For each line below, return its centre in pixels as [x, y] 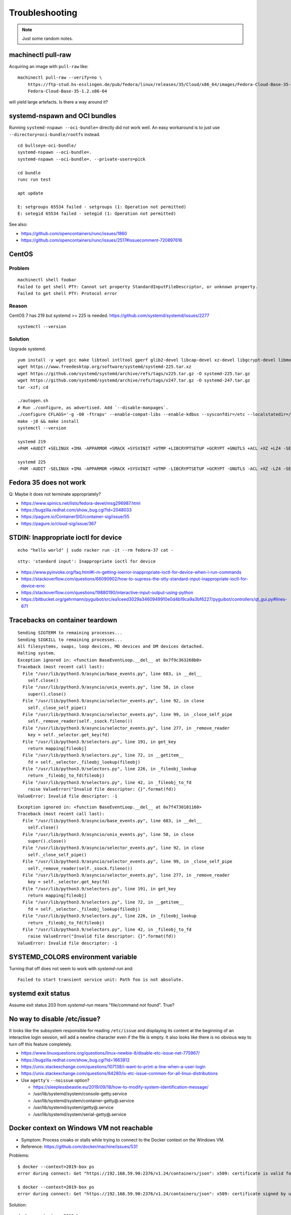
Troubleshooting [43, 13]
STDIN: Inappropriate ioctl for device [65, 537]
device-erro [33, 586]
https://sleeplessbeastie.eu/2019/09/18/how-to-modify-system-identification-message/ [121, 1087]
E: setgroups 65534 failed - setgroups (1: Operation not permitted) [102, 207]
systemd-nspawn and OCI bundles [63, 116]
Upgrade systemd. [27, 349]
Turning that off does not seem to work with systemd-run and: [71, 968]
